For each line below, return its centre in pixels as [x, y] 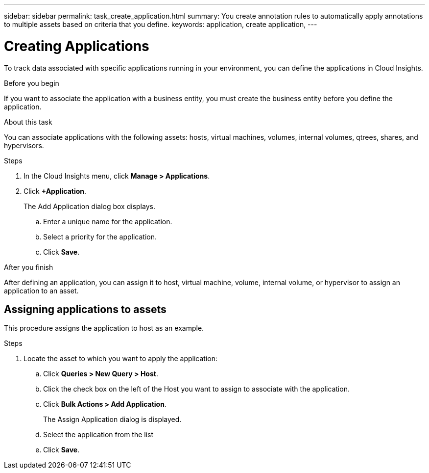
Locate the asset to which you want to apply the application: [121, 359]
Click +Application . [55, 191]
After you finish [29, 267]
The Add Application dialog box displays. [89, 206]
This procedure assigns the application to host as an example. [104, 328]
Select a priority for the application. [100, 236]
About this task [28, 122]
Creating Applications [77, 46]
